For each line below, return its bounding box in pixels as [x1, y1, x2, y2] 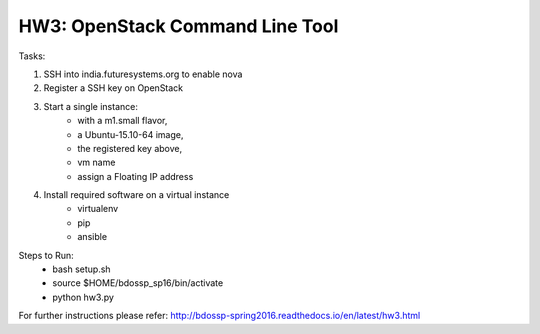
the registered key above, [77, 142, 183, 154]
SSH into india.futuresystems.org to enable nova [43, 68, 243, 80]
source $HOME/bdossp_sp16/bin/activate [52, 277, 224, 289]
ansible [77, 231, 108, 243]
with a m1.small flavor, [77, 115, 168, 127]
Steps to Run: [18, 249, 74, 261]
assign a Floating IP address [77, 170, 194, 182]
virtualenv [77, 203, 119, 215]
